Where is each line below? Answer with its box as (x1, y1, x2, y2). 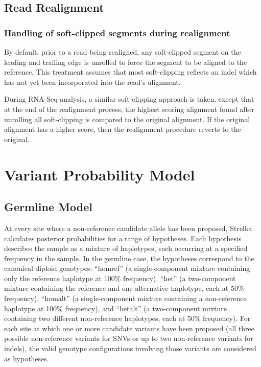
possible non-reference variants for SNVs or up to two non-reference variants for (4, 333, 253, 343)
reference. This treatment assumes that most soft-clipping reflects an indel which (4, 66, 257, 77)
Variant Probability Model (4, 164, 195, 185)
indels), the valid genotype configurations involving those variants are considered (4, 343, 256, 354)
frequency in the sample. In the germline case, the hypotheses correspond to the (4, 253, 254, 263)
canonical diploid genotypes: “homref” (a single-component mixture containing (4, 263, 250, 273)
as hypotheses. (4, 353, 49, 363)
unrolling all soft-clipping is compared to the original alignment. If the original (4, 113, 250, 124)
